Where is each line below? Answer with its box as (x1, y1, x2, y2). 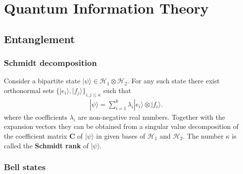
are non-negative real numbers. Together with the (78, 111, 225, 122)
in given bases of (96, 130, 146, 141)
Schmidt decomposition (4, 57, 97, 69)
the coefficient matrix (4, 130, 67, 141)
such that (103, 85, 131, 95)
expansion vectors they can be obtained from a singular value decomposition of (4, 121, 239, 131)
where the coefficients (4, 111, 67, 122)
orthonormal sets (4, 85, 54, 95)
